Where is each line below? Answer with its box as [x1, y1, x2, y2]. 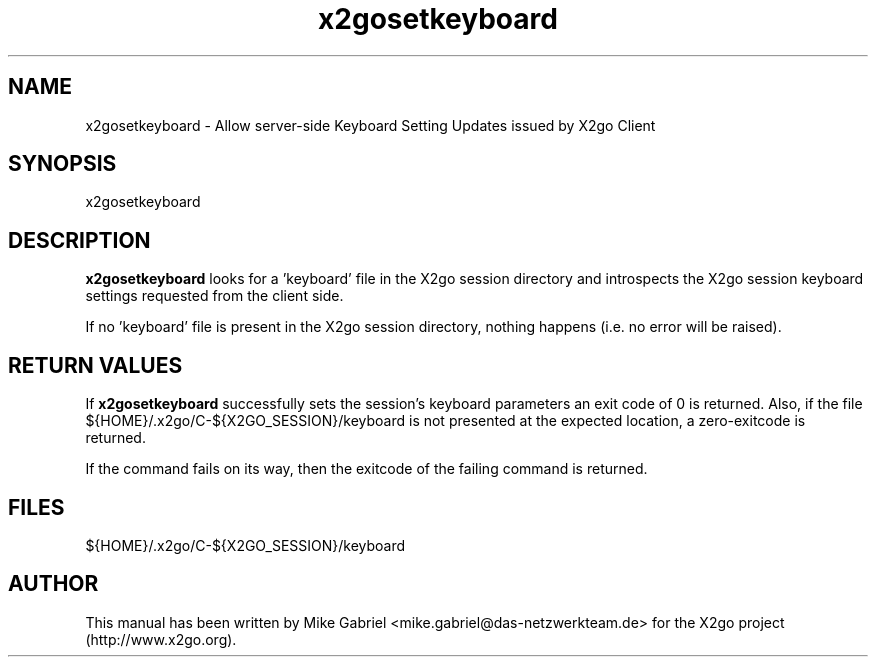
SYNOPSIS [8, 151, 117, 177]
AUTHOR [8, 571, 99, 597]
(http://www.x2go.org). [85, 630, 237, 648]
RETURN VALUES [8, 352, 183, 378]
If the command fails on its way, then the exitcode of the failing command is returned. [85, 460, 648, 478]
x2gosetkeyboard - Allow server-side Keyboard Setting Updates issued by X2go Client [85, 116, 656, 134]
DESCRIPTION [8, 227, 151, 253]
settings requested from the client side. [85, 287, 344, 305]
